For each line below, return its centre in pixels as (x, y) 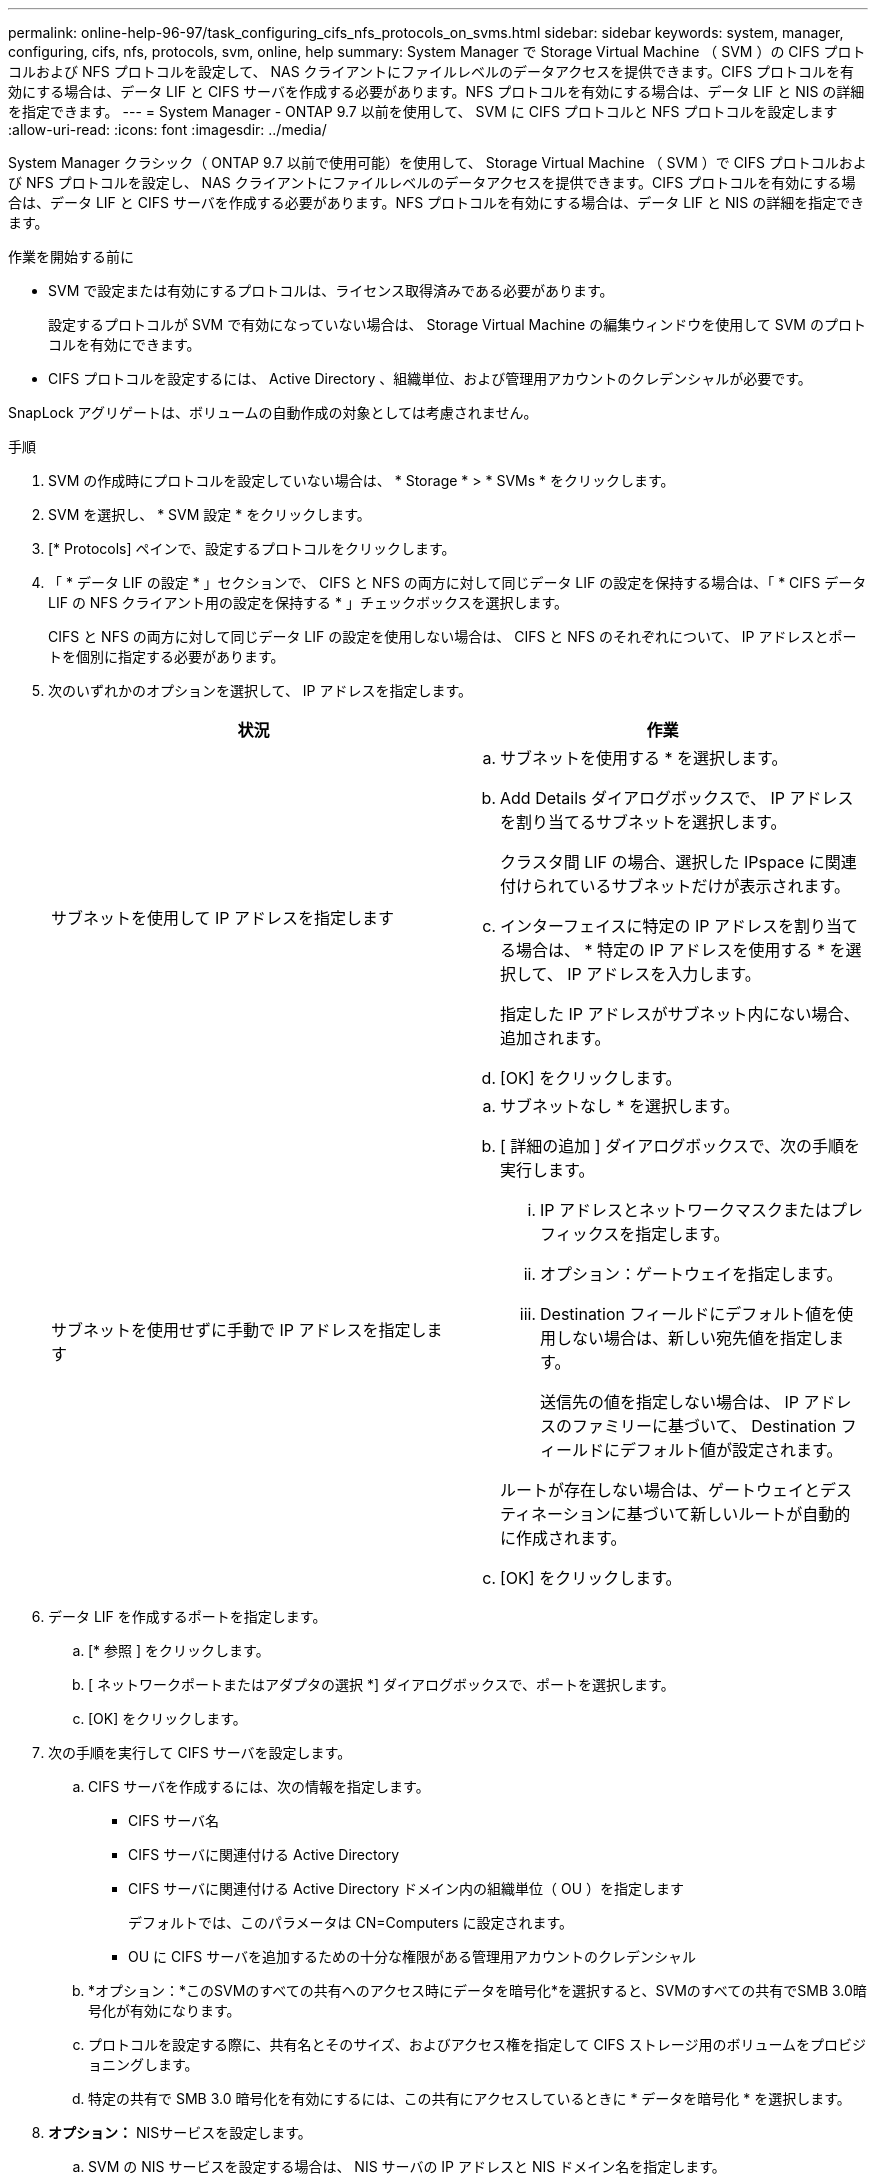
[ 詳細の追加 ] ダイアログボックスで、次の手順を (680, 1146)
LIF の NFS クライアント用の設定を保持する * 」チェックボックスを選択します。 (308, 602)
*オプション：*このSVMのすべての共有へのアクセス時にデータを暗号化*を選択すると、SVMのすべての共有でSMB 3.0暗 (477, 1990)
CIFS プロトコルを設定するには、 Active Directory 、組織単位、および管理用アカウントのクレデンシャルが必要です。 (430, 378)
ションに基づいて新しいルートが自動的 (706, 1514)
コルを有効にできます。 (124, 344)
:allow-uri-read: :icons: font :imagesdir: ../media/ (167, 129)
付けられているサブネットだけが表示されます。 (675, 886)
